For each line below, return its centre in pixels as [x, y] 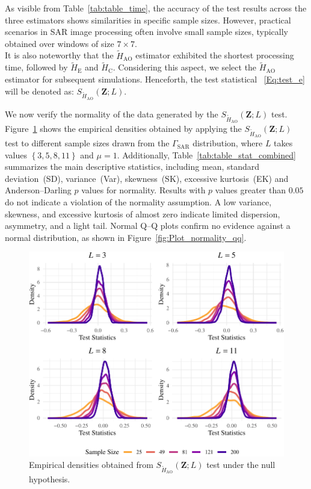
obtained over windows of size [60, 43]
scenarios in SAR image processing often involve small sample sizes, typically [147, 32]
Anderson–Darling [38, 190]
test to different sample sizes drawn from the [87, 143]
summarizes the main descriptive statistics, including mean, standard [132, 167]
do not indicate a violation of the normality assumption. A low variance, [138, 202]
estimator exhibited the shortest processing [215, 55]
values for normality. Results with [143, 190]
